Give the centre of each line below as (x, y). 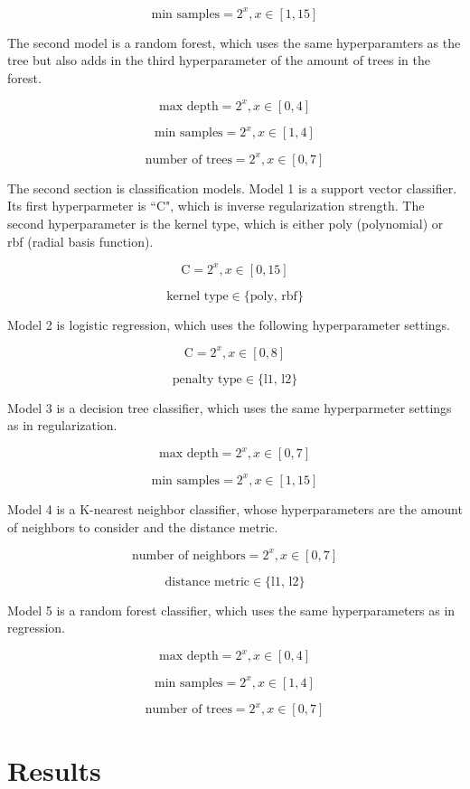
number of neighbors (188, 555)
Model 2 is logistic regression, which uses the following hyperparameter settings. (229, 324)
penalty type (207, 379)
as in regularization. (62, 425)
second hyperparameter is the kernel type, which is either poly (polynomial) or (226, 223)
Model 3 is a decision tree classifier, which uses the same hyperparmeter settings (230, 407)
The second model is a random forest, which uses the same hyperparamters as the (234, 42)
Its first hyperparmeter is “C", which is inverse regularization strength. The (216, 206)
